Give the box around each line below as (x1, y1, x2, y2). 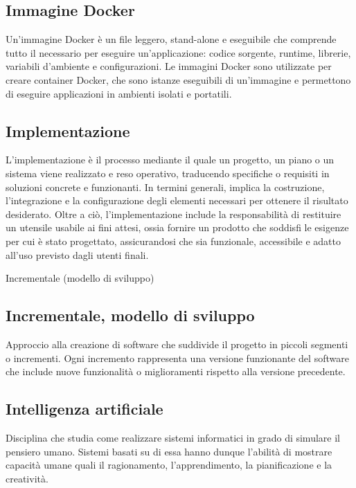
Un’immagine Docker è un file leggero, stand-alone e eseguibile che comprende (6, 32, 337, 46)
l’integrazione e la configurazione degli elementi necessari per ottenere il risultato (6, 193, 348, 208)
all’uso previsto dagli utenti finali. (6, 247, 149, 262)
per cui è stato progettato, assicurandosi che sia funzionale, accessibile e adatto (6, 233, 341, 248)
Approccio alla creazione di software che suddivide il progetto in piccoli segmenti (6, 336, 348, 351)
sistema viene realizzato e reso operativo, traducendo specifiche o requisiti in (6, 165, 330, 180)
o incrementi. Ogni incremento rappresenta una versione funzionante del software (6, 350, 349, 365)
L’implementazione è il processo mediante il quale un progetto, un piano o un (6, 152, 335, 167)
